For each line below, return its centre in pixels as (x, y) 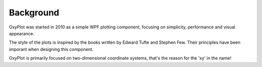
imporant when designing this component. (51, 49)
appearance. (22, 33)
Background (34, 13)
